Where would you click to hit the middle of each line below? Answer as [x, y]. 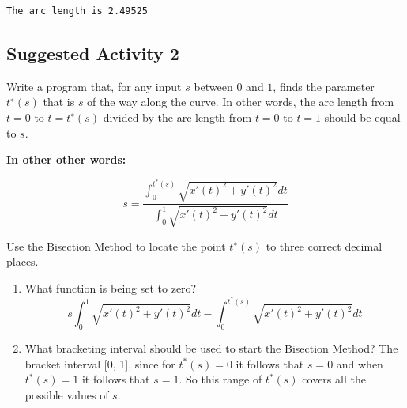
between [213, 86]
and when [360, 363]
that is [59, 102]
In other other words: [66, 159]
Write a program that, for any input [94, 86]
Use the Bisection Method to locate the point [116, 246]
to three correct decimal [324, 246]
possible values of [67, 394]
